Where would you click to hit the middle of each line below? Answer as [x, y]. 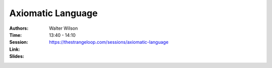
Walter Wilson [63, 28]
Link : [15, 49]
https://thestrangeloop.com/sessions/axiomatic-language [109, 42]
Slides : [17, 56]
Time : [16, 35]
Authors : [19, 28]
